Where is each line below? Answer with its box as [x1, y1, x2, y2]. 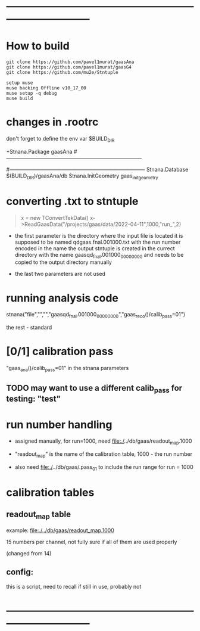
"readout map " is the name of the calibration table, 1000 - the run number [14, 450, 193, 459]
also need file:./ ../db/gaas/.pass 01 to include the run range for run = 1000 [14, 463, 193, 472]
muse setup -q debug [6, 91, 58, 97]
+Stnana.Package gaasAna [6, 148, 73, 155]
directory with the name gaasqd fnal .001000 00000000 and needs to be [14, 251, 184, 260]
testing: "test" [6, 394, 61, 404]
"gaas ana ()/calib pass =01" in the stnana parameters [6, 365, 129, 373]
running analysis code [6, 291, 119, 304]
